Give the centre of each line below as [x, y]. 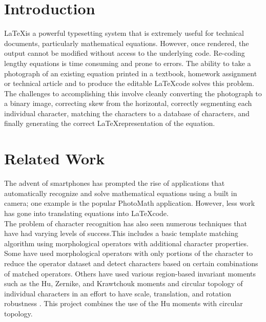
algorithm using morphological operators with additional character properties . [127, 243]
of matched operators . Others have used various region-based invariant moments [130, 273]
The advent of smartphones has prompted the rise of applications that [115, 183]
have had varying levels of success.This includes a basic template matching [121, 233]
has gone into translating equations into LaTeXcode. [86, 213]
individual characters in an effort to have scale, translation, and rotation [118, 293]
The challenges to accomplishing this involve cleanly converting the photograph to [133, 93]
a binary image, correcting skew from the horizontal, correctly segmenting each [128, 103]
